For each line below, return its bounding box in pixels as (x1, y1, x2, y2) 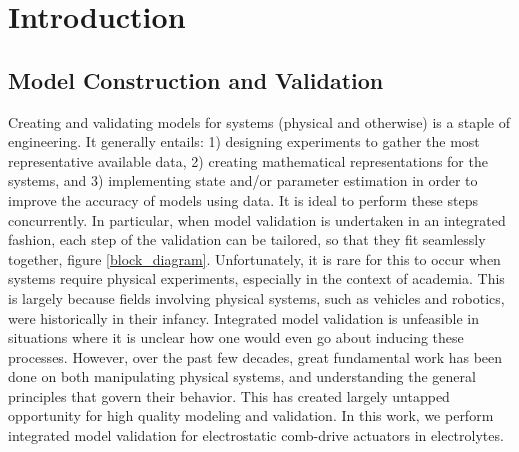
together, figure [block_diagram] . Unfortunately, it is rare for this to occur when (8, 248, 501, 269)
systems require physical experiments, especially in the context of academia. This (8, 268, 505, 289)
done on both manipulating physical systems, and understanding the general (8, 366, 476, 387)
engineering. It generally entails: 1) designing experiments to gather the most (8, 131, 480, 152)
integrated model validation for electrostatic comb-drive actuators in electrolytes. (8, 425, 504, 446)
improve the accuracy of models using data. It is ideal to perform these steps (8, 189, 478, 210)
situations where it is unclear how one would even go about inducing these (8, 327, 464, 348)
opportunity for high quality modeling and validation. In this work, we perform (8, 405, 494, 426)
